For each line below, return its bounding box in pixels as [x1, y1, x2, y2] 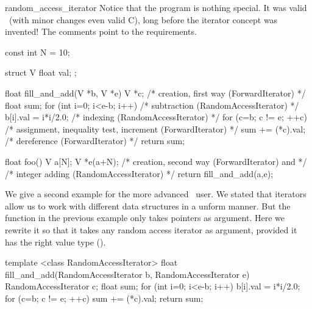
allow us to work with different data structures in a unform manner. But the [5, 199, 291, 212]
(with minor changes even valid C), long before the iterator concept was [9, 13, 278, 26]
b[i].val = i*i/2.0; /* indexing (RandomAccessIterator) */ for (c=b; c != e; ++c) [5, 111, 307, 123]
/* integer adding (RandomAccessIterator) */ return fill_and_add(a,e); [5, 167, 274, 180]
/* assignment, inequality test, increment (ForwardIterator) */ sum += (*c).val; [5, 122, 306, 135]
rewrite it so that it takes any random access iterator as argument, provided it [5, 223, 297, 236]
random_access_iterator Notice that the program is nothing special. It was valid [5, 1, 307, 13]
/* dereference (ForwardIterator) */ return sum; [5, 134, 185, 147]
